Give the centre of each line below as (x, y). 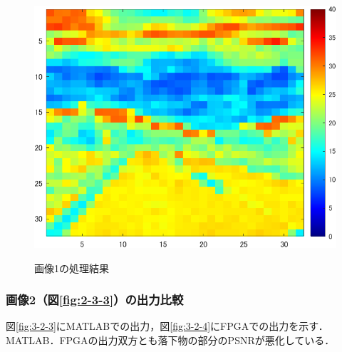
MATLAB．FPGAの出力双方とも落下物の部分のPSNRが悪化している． (170, 340)
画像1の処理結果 (72, 268)
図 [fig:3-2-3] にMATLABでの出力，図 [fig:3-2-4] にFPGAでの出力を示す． (167, 326)
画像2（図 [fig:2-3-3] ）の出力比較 (95, 300)
